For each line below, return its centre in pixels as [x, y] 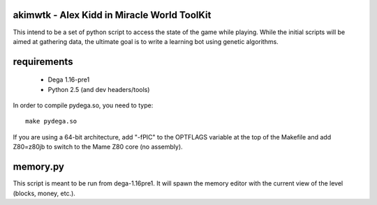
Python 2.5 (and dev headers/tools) [99, 89]
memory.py [38, 167]
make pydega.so [51, 121]
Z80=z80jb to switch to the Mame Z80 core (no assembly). [98, 147]
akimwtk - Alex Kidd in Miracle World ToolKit [112, 15]
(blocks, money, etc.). [44, 193]
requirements [43, 62]
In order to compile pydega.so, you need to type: [83, 105]
